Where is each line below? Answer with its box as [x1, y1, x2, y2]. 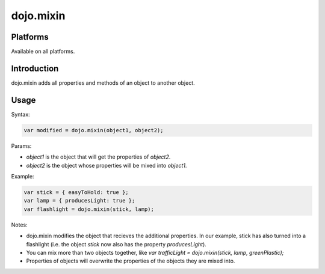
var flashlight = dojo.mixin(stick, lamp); [23, 205, 155, 213]
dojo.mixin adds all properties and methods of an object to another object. [11, 79, 195, 87]
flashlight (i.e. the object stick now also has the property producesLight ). [26, 240, 207, 248]
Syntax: [11, 111, 30, 118]
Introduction [11, 63, 59, 73]
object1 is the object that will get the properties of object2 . [26, 153, 171, 160]
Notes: [11, 221, 28, 228]
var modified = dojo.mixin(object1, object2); [23, 127, 164, 133]
